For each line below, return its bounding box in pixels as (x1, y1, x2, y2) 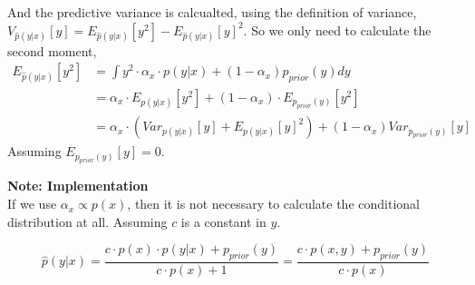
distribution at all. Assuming (7, 211, 168, 231)
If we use (7, 194, 57, 213)
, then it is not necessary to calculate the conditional (127, 194, 420, 213)
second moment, (7, 41, 97, 60)
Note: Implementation (7, 176, 149, 195)
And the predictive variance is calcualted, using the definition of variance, (7, 3, 417, 21)
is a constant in (180, 211, 267, 231)
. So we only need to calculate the (243, 20, 431, 39)
